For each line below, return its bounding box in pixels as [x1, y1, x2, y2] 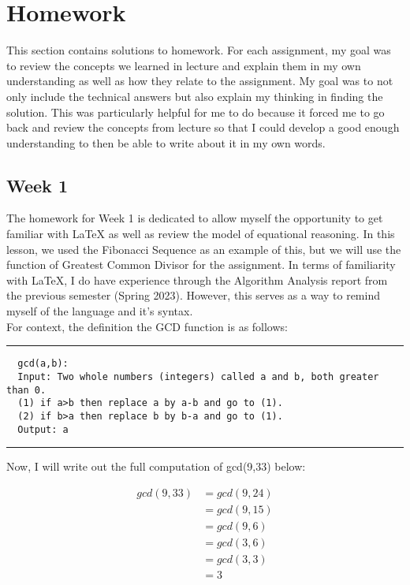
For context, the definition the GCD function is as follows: [6, 318, 288, 334]
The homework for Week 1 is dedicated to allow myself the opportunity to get [6, 210, 383, 226]
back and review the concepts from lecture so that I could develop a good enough [6, 119, 400, 136]
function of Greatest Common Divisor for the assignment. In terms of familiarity [6, 256, 396, 273]
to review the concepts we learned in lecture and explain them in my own [6, 57, 361, 73]
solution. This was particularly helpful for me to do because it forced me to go [6, 103, 385, 120]
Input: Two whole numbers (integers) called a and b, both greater [17, 371, 379, 382]
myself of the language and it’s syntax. [6, 303, 193, 319]
